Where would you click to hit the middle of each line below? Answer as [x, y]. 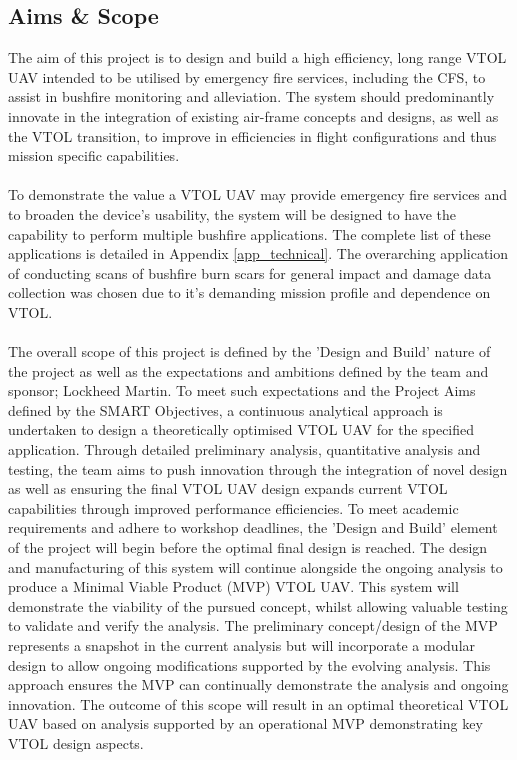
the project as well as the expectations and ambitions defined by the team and [248, 370]
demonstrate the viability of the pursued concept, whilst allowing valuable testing [258, 605]
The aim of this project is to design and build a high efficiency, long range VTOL [257, 57]
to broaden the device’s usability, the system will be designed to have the [232, 213]
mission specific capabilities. [94, 155]
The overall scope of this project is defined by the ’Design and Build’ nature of [249, 351]
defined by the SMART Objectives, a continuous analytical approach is [225, 409]
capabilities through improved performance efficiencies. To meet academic [233, 507]
